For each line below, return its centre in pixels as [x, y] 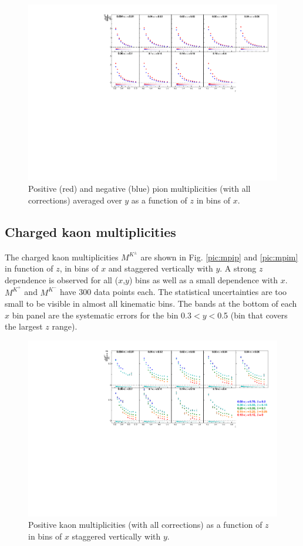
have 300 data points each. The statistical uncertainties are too [173, 292]
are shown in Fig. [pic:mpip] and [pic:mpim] [219, 257]
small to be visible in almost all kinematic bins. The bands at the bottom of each [151, 303]
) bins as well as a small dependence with [203, 279]
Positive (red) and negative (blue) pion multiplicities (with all [139, 189]
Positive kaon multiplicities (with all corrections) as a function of [145, 525]
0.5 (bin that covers [253, 315]
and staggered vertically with [161, 268]
